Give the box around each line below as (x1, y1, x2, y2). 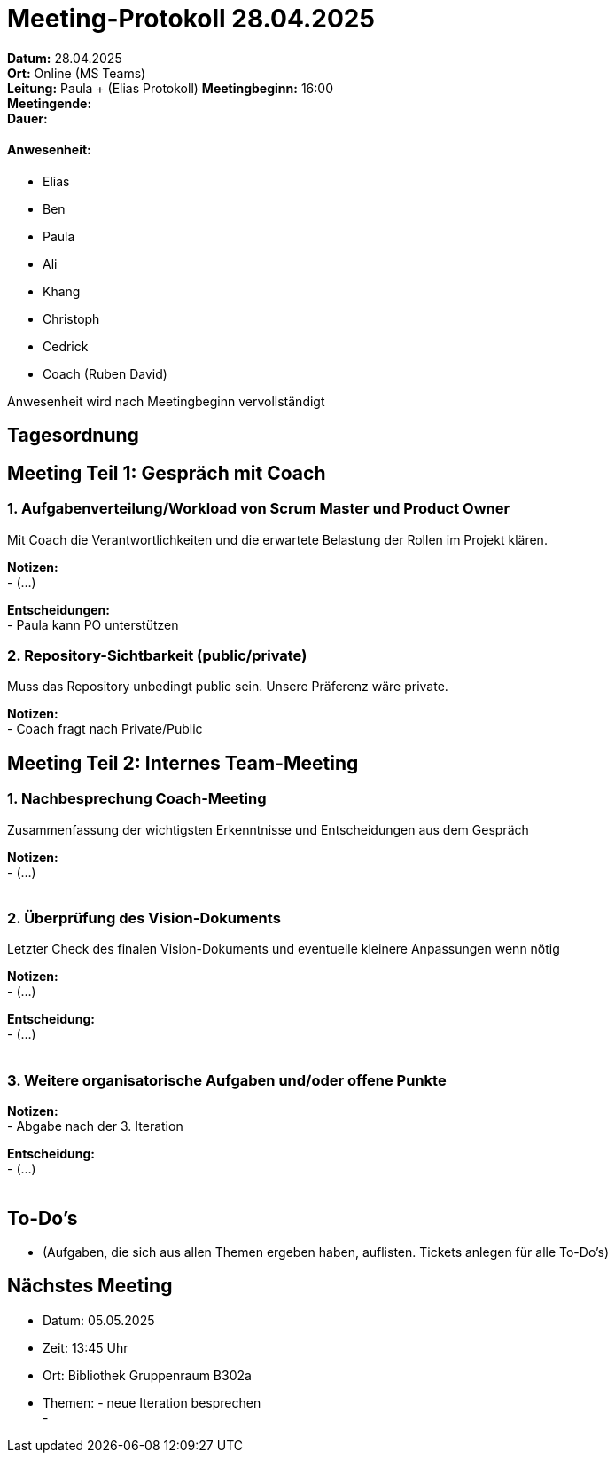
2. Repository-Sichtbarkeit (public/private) (7, 646, 307, 664)
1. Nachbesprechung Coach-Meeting (7, 789, 267, 808)
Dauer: (7, 110, 48, 126)
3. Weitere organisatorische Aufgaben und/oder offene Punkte (7, 1071, 447, 1089)
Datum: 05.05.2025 (43, 1312, 155, 1328)
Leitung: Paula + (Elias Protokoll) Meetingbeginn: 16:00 (7, 80, 333, 96)
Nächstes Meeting (7, 1275, 173, 1298)
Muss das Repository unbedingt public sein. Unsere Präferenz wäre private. (7, 679, 448, 695)
